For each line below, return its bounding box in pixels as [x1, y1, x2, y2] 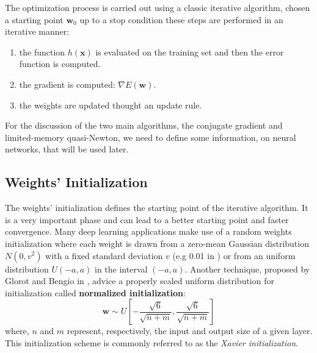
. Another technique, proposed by [184, 262, 310, 275]
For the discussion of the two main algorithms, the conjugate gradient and [5, 119, 283, 132]
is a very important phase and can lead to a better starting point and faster [5, 213, 289, 226]
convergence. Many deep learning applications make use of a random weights [5, 225, 292, 238]
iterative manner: [5, 25, 70, 38]
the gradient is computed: [19, 77, 115, 90]
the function [19, 45, 65, 58]
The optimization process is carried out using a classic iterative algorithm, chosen [5, 1, 310, 13]
